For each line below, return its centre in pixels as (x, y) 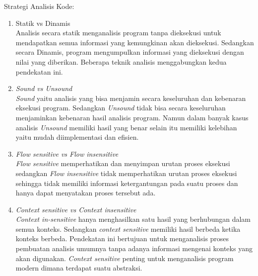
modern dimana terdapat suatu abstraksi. (79, 268)
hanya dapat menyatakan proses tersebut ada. (86, 193)
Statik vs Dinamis (43, 23)
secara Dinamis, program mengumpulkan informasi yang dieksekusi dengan (130, 52)
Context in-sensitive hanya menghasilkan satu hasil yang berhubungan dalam (133, 219)
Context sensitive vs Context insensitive (76, 209)
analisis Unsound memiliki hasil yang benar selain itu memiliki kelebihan (126, 127)
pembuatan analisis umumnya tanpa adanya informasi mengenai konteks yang (134, 248)
